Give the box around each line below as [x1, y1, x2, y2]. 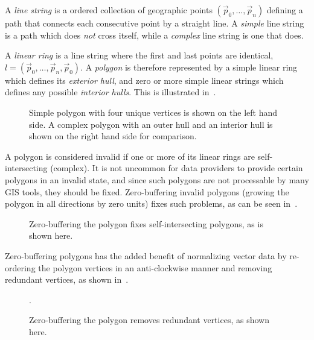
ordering [5, 261, 36, 274]
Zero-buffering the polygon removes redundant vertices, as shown [29, 313, 269, 326]
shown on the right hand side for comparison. [29, 130, 197, 142]
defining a [266, 4, 303, 16]
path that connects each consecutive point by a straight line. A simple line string [5, 17, 304, 29]
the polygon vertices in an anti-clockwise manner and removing [38, 261, 272, 274]
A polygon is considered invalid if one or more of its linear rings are [5, 150, 255, 162]
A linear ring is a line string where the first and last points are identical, [5, 49, 274, 61]
